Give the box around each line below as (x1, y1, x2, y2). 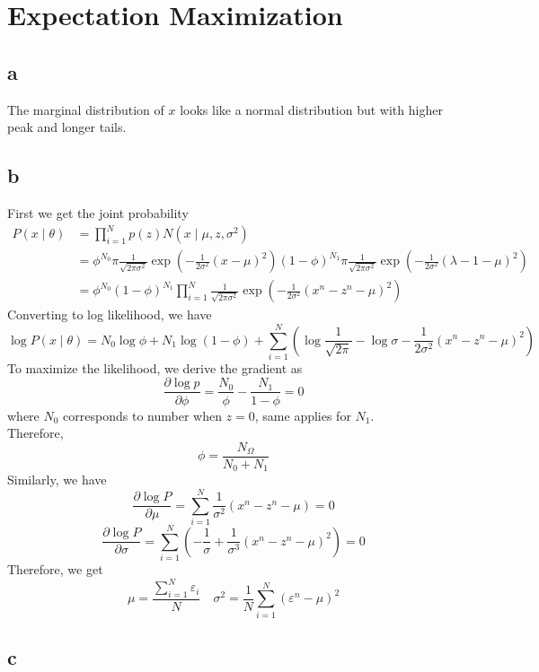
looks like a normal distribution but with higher (180, 100, 443, 118)
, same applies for (254, 406, 351, 424)
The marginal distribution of (7, 100, 164, 118)
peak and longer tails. (7, 118, 127, 136)
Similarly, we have (7, 470, 107, 489)
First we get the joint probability (7, 203, 189, 222)
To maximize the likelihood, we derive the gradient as (7, 358, 303, 377)
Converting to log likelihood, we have (7, 305, 212, 324)
